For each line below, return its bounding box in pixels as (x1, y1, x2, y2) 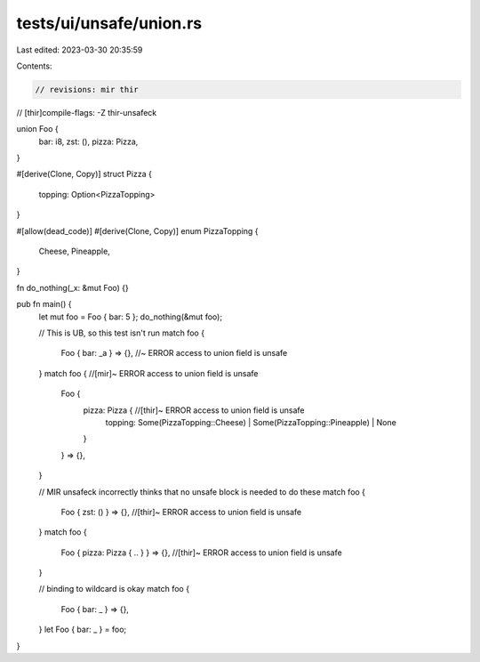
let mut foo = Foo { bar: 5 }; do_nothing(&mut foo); (38, 311, 222, 322)
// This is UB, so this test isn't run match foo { (38, 327, 204, 338)
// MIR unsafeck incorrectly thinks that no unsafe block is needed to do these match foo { (38, 486, 366, 497)
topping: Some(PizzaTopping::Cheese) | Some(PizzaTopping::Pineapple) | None (105, 416, 397, 427)
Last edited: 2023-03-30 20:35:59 (16, 44, 143, 55)
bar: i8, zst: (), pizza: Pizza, (38, 136, 139, 147)
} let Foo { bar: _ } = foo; (38, 624, 127, 635)
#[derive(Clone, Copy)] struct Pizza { (16, 169, 153, 180)
